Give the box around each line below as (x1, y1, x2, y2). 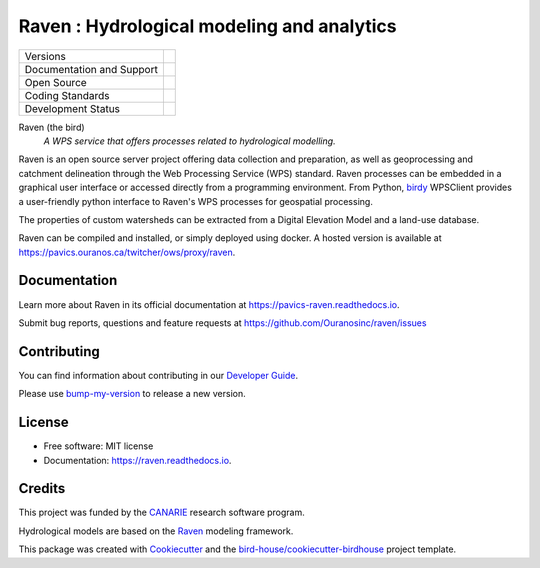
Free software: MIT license (43, 440, 154, 452)
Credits (18, 480, 66, 497)
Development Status (24, 101, 120, 115)
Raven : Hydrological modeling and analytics (18, 15, 397, 37)
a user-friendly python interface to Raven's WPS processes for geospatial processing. (18, 195, 374, 207)
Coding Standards (24, 88, 110, 102)
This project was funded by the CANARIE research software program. (18, 506, 305, 519)
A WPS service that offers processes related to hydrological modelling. (43, 135, 336, 147)
